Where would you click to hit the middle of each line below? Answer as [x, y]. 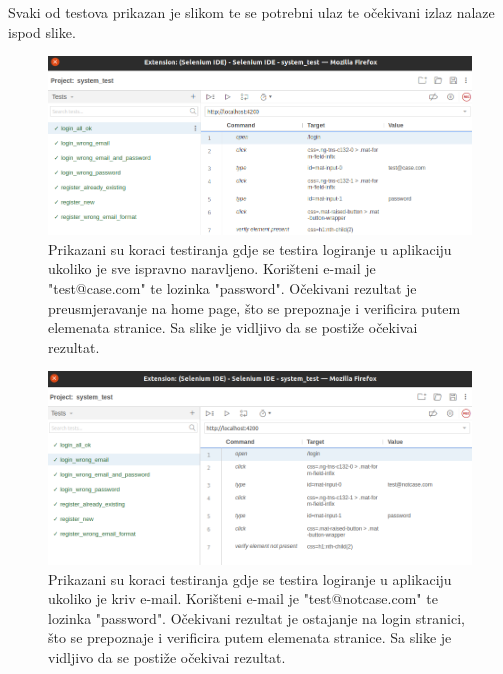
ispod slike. [42, 31]
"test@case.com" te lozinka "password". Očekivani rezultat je [232, 288]
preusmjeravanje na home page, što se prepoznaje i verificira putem [254, 307]
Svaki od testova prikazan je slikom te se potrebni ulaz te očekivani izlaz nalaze [251, 12]
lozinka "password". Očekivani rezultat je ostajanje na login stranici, [256, 617]
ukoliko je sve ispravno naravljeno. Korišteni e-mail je [212, 268]
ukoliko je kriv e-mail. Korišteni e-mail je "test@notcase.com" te [243, 598]
